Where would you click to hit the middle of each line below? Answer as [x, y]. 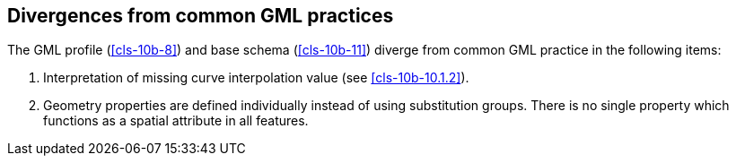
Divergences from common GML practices [201, 16]
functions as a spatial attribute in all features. [176, 121]
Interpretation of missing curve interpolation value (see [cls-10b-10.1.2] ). [256, 78]
